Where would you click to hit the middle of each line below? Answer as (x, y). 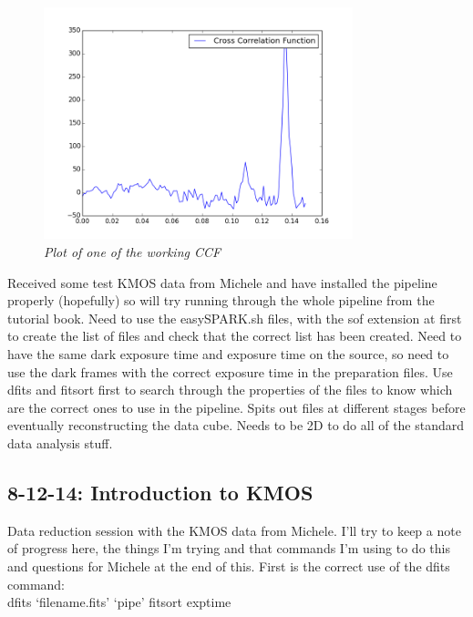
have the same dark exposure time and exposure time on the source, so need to (228, 353)
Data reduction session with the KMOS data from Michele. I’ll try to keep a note (234, 530)
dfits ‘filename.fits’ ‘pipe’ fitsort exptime (119, 602)
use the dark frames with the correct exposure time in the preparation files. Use (230, 371)
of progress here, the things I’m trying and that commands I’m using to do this (229, 548)
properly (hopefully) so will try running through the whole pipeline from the (221, 300)
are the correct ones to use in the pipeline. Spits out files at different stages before (236, 407)
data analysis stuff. (60, 442)
